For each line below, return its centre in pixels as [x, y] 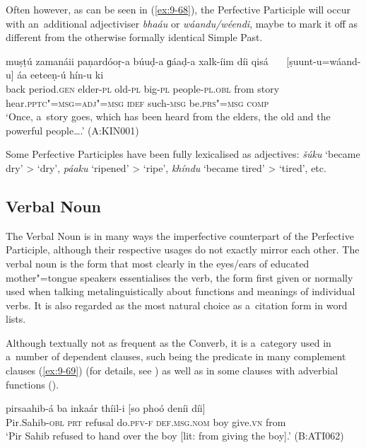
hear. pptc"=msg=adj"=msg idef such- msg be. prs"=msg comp [137, 102]
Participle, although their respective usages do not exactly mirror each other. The [183, 249]
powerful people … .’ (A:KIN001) [72, 130]
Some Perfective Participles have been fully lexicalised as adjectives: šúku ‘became [183, 154]
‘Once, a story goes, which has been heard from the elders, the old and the [168, 116]
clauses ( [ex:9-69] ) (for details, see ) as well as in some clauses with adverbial [172, 371]
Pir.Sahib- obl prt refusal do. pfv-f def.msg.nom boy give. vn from [146, 421]
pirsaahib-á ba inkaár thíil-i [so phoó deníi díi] [106, 408]
